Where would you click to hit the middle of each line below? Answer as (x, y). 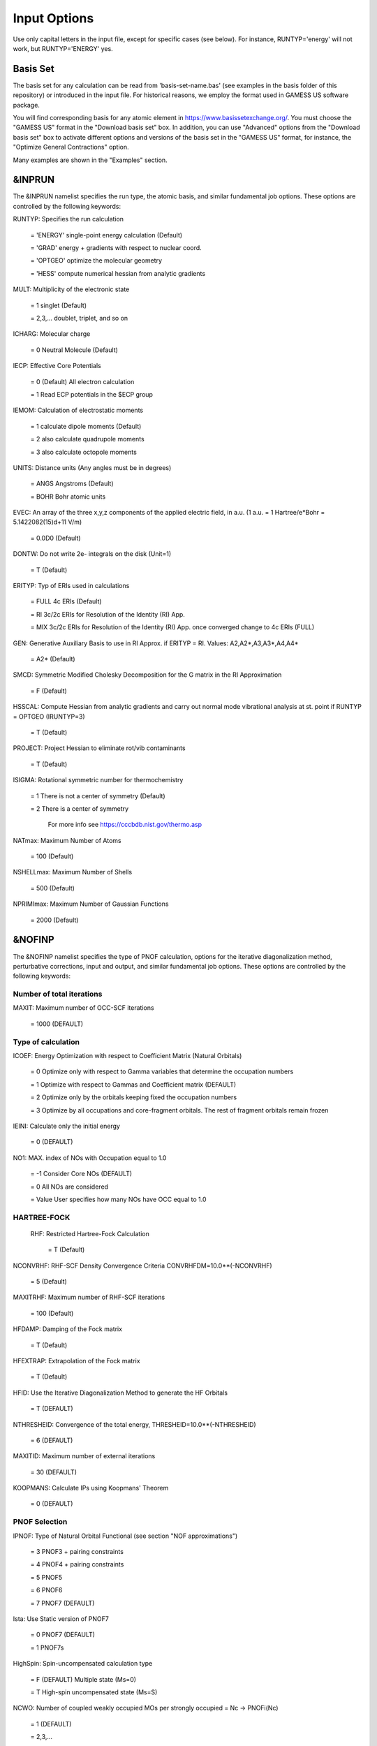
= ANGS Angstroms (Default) (72, 484)
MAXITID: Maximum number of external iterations (84, 1456)
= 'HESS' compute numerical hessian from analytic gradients (118, 273)
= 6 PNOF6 (46, 1590)
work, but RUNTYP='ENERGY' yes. (63, 48)
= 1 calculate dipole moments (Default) (86, 426)
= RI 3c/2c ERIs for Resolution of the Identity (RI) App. (108, 614)
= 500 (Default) (52, 888)
